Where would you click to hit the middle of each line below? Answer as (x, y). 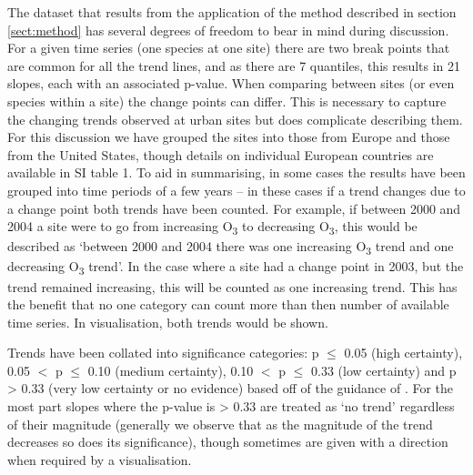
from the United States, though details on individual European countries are (221, 154)
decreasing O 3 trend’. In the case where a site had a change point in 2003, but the (236, 268)
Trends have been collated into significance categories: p (163, 353)
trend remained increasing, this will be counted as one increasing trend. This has (232, 286)
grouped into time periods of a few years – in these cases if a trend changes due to (236, 190)
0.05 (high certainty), (403, 353)
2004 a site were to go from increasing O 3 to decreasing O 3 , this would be (212, 227)
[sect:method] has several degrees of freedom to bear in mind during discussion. (228, 30)
